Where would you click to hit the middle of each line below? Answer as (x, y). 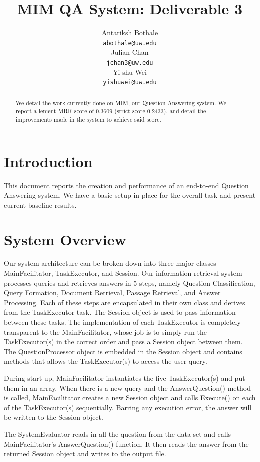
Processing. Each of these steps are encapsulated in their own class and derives (125, 302)
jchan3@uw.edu (130, 62)
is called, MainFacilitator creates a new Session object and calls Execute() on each (130, 398)
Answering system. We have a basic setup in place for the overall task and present (130, 195)
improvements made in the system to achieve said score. (88, 119)
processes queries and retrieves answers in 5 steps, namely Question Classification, (130, 283)
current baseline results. (40, 204)
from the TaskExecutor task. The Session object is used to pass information (120, 312)
